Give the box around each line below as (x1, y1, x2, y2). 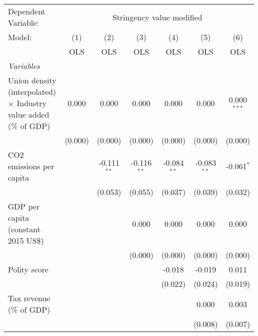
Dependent (8, 5, 46, 17)
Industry (16, 97, 47, 109)
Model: (8, 31, 32, 43)
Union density (8, 74, 57, 86)
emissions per (8, 160, 55, 172)
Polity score (8, 264, 49, 275)
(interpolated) (8, 86, 56, 97)
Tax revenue (8, 292, 50, 304)
